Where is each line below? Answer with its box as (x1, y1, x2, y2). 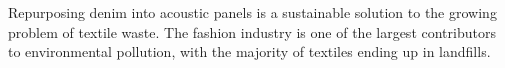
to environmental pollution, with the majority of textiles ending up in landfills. (8, 41, 491, 62)
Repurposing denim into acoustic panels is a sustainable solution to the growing (8, 2, 497, 22)
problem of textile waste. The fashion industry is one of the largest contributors (8, 21, 496, 42)
